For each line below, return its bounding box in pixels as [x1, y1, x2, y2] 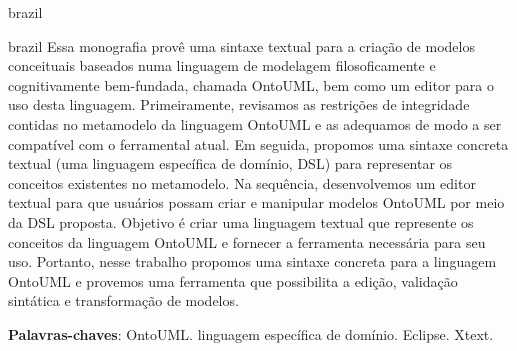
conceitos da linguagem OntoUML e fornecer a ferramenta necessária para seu [8, 231, 486, 252]
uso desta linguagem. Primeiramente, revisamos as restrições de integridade [8, 94, 470, 115]
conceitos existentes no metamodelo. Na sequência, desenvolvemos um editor [8, 172, 476, 193]
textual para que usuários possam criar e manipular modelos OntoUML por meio [8, 192, 505, 213]
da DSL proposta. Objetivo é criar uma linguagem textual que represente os [8, 211, 474, 232]
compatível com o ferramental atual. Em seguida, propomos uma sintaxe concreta [8, 133, 509, 154]
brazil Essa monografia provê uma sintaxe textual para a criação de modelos [8, 35, 475, 56]
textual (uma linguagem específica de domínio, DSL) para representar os [8, 153, 453, 174]
